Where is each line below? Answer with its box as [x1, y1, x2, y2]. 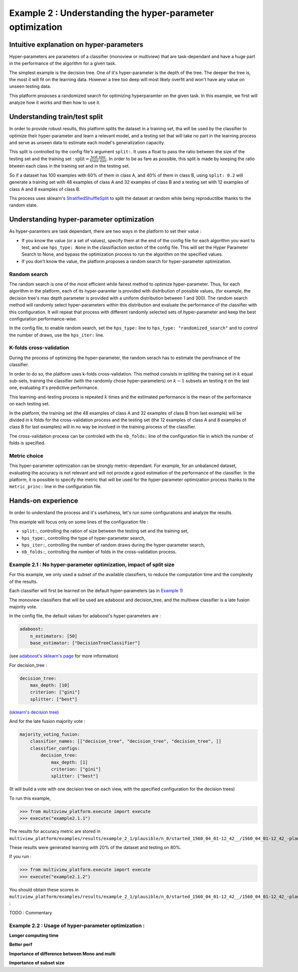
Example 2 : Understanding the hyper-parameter [9, 7, 214, 18]
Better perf [9, 942, 32, 948]
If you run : [9, 854, 32, 860]
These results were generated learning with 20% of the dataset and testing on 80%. [9, 844, 182, 850]
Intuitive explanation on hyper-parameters [9, 40, 144, 49]
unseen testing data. [9, 84, 52, 90]
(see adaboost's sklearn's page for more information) [9, 653, 119, 659]
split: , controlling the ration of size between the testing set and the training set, [21, 528, 189, 534]
